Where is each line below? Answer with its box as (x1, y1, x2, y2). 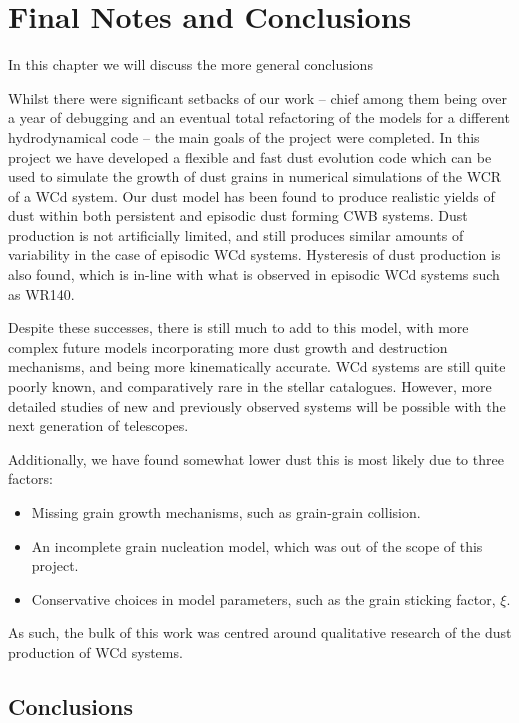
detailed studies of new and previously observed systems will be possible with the (8, 395, 506, 416)
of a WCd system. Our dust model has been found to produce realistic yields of (8, 185, 495, 206)
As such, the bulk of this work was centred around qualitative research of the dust (8, 622, 512, 643)
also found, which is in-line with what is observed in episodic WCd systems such (8, 264, 500, 285)
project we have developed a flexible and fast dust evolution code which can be (8, 146, 492, 167)
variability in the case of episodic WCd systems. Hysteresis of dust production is (8, 244, 501, 265)
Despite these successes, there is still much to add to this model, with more (8, 317, 469, 338)
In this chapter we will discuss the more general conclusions (8, 54, 373, 75)
